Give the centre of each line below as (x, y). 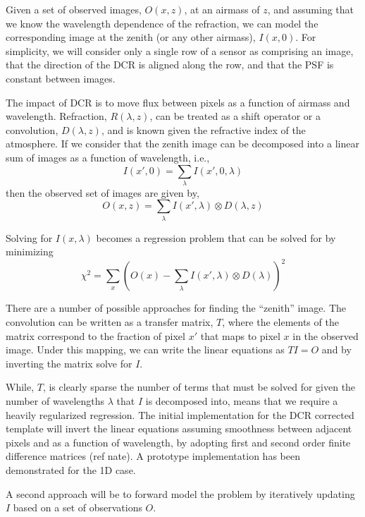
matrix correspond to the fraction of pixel (95, 335)
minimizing (30, 251)
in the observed (326, 335)
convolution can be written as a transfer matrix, (110, 322)
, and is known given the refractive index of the (203, 129)
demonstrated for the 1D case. (71, 470)
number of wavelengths (55, 401)
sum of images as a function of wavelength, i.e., (108, 157)
